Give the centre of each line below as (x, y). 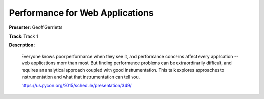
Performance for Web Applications (81, 13)
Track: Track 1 (23, 36)
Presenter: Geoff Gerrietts (36, 27)
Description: (22, 45)
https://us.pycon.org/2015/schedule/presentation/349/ (76, 86)
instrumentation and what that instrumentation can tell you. (81, 77)
